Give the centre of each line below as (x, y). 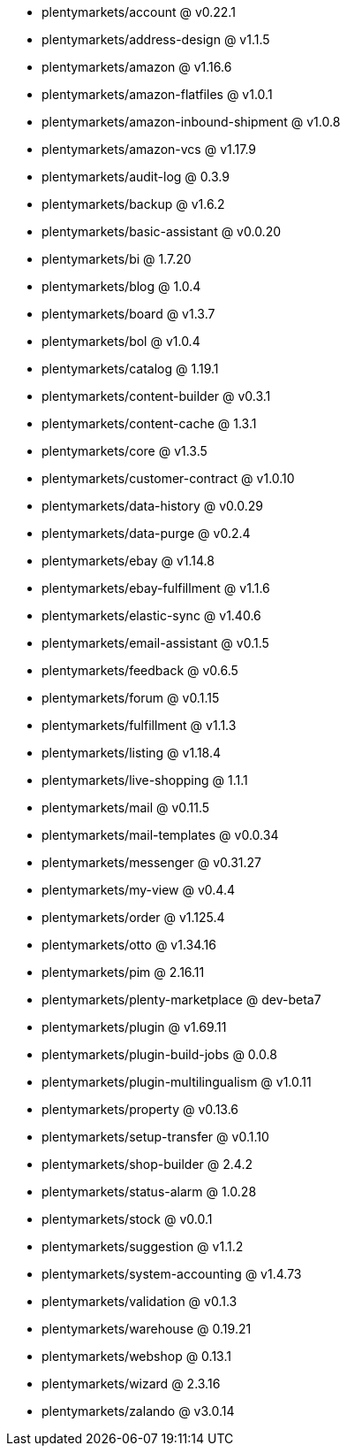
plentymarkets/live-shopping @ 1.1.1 (145, 780)
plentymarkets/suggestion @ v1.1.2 (143, 1246)
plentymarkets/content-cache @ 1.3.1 (149, 423)
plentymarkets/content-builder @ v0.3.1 (156, 396)
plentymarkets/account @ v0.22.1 (139, 12)
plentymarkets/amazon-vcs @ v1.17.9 (149, 149)
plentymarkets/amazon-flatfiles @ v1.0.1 (157, 94)
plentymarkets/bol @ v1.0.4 (121, 341)
